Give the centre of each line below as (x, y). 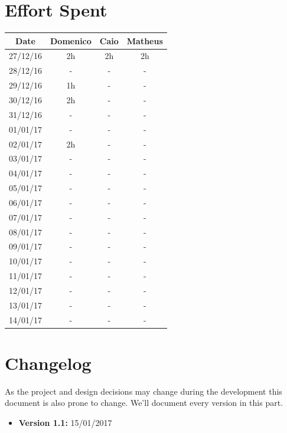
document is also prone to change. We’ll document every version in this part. (144, 403)
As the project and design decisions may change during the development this (143, 391)
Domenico (71, 40)
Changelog (48, 363)
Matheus (145, 40)
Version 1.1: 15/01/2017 (65, 423)
